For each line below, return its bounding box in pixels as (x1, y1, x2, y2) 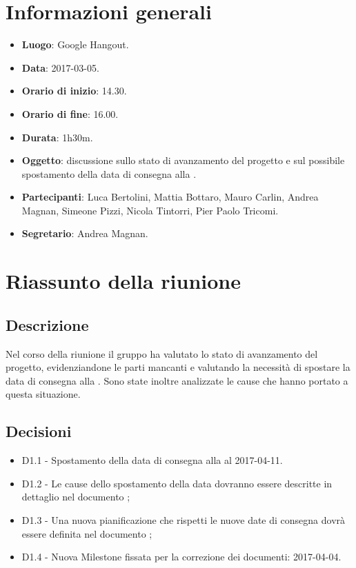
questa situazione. (6, 387, 81, 401)
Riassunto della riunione (6, 267, 241, 295)
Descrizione (6, 314, 89, 335)
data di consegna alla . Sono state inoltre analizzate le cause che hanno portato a (6, 373, 348, 387)
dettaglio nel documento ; (21, 489, 130, 504)
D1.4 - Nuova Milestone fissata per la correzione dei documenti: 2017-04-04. (21, 549, 342, 564)
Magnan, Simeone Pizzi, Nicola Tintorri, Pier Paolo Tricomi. (21, 203, 279, 217)
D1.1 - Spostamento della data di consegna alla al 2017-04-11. (21, 453, 283, 467)
